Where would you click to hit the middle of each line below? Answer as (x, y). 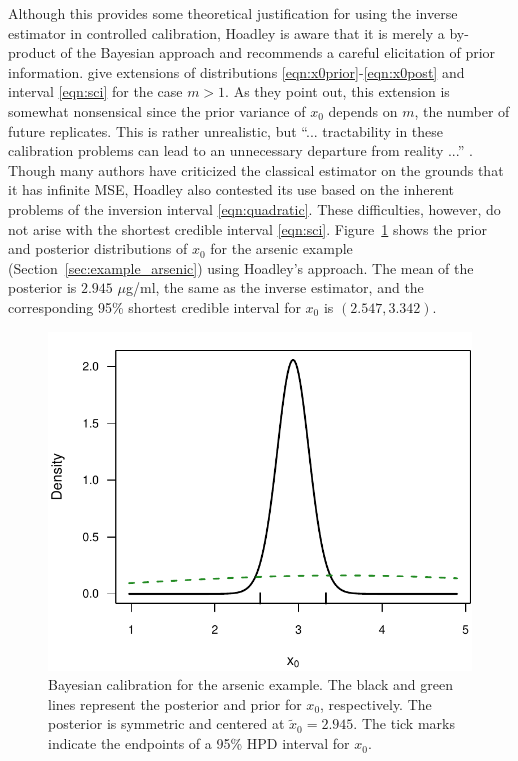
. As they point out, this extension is (337, 91)
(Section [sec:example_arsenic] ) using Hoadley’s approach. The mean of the (241, 267)
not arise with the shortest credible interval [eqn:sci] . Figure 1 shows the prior (247, 228)
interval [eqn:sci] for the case (95, 91)
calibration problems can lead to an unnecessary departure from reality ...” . (240, 150)
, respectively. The (376, 703)
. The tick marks (404, 723)
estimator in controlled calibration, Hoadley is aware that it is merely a (226, 32)
